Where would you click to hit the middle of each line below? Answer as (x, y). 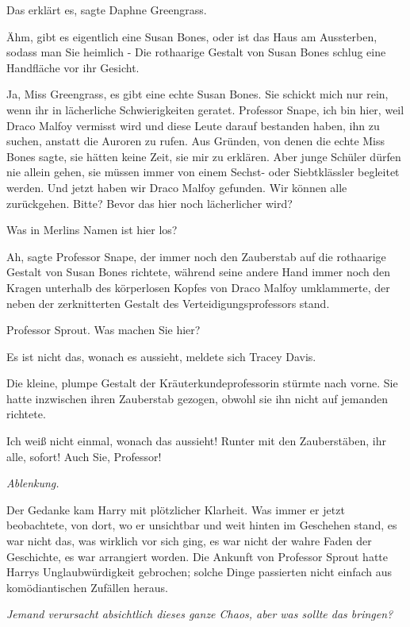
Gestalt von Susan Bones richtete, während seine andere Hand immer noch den (199, 272)
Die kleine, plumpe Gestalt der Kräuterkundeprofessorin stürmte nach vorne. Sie (202, 383)
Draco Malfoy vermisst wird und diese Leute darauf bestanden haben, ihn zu (193, 125)
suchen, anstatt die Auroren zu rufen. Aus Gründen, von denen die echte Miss (196, 141)
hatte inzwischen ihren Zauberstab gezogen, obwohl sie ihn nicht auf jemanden (197, 398)
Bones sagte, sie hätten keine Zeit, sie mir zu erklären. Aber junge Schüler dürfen (204, 156)
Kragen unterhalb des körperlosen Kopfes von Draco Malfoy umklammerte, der (198, 287)
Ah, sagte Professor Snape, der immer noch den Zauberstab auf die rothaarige (196, 256)
